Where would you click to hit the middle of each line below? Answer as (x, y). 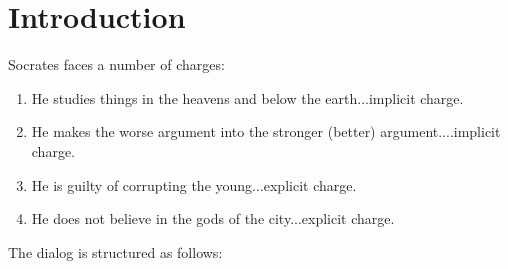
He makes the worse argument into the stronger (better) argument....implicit (266, 131)
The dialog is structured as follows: (115, 251)
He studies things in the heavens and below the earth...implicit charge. (247, 97)
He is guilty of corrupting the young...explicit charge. (194, 184)
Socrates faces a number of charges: (116, 64)
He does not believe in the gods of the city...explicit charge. (213, 218)
